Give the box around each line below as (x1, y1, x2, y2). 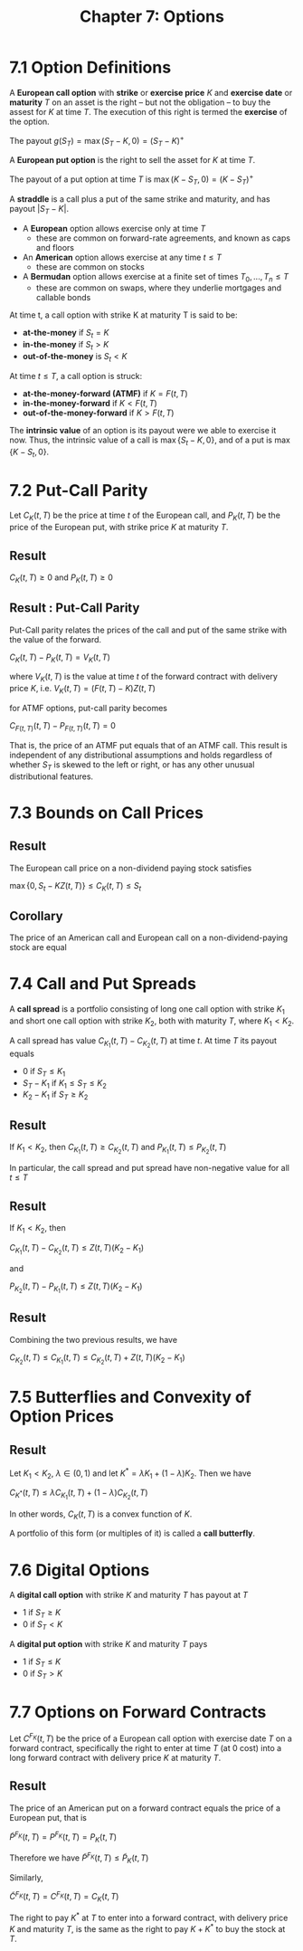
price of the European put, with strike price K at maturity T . (9, 522, 229, 533)
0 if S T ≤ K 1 (22, 1065, 66, 1079)
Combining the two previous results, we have (9, 1334, 178, 1345)
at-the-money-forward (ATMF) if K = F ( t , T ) (22, 387, 188, 399)
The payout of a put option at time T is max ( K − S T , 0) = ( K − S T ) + (9, 172, 254, 186)
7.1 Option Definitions (9, 57, 172, 78)
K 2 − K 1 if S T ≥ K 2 (22, 1089, 89, 1102)
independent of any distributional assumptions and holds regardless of (9, 749, 273, 760)
